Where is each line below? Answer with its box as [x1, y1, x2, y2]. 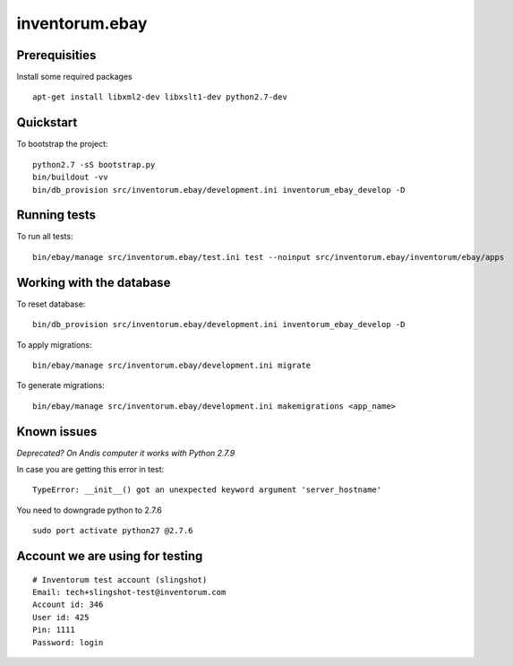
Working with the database [16, 274, 171, 290]
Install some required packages [16, 72, 133, 82]
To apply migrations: [16, 339, 92, 350]
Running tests [16, 207, 97, 223]
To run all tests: [16, 231, 73, 242]
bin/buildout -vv [32, 172, 108, 183]
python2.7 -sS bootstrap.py [32, 160, 156, 169]
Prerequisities [16, 48, 97, 63]
